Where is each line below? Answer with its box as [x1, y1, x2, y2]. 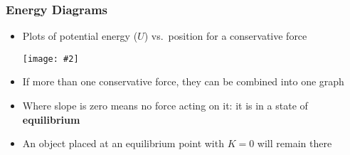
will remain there [257, 136, 332, 151]
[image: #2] [22, 53, 79, 64]
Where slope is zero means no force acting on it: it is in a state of [22, 98, 308, 113]
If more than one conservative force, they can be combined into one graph [22, 74, 344, 89]
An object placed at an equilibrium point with [22, 136, 224, 151]
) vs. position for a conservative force [144, 28, 307, 43]
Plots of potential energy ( [22, 28, 138, 43]
